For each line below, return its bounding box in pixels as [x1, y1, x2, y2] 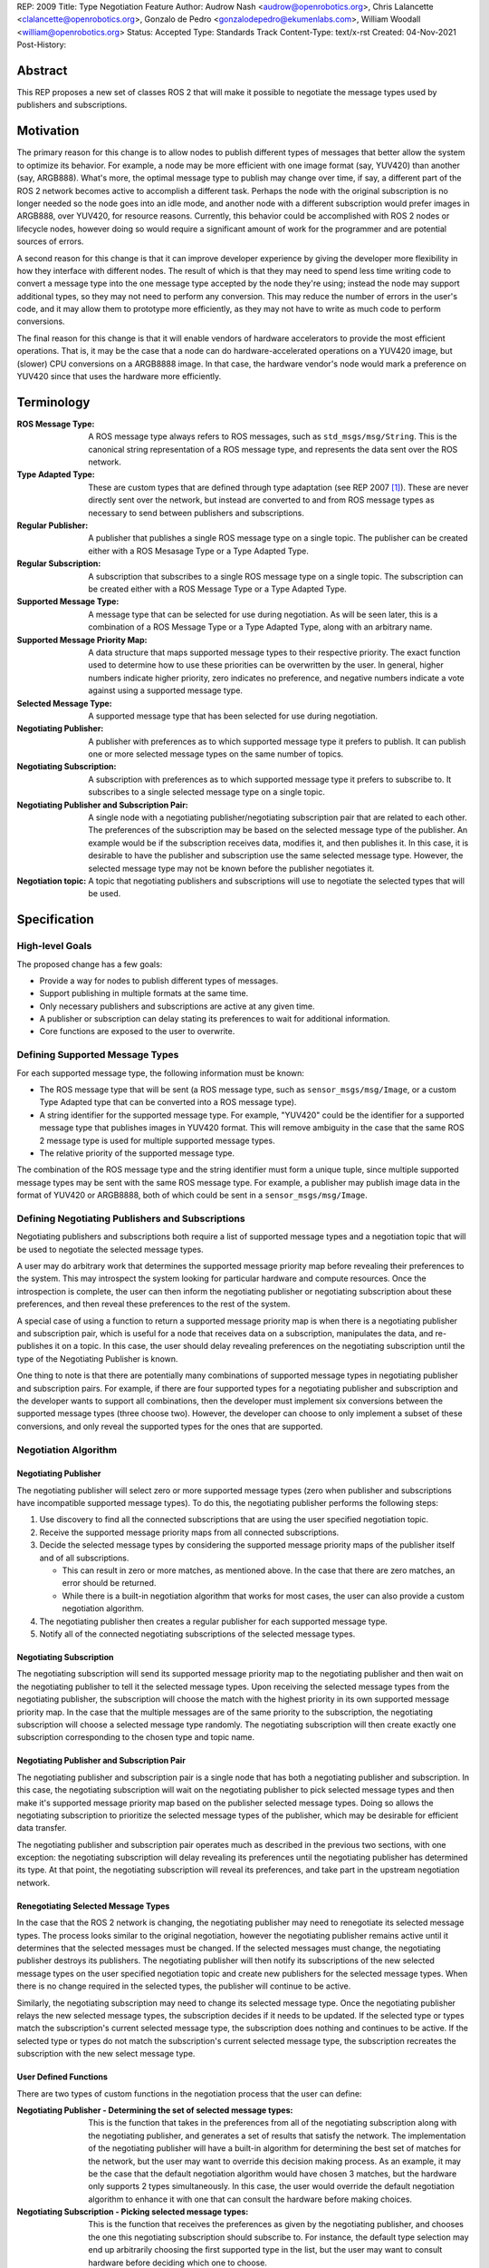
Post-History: [16, 39, 67, 50]
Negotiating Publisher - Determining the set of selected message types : [16, 2105, 293, 2116]
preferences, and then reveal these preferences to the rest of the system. [16, 1298, 291, 1310]
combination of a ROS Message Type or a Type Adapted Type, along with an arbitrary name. [88, 621, 433, 632]
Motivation [16, 123, 80, 139]
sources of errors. [16, 236, 84, 247]
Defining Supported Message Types [16, 1049, 179, 1061]
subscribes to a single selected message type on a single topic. [88, 787, 325, 797]
